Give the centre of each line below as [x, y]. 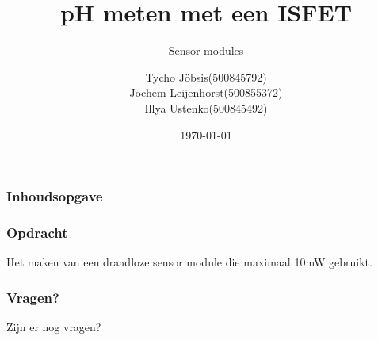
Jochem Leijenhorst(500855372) [206, 92]
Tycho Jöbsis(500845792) [206, 76]
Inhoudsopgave [55, 196]
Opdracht [37, 232]
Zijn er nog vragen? [54, 327]
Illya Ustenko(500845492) [206, 107]
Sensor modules [206, 50]
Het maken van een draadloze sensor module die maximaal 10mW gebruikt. [189, 262]
